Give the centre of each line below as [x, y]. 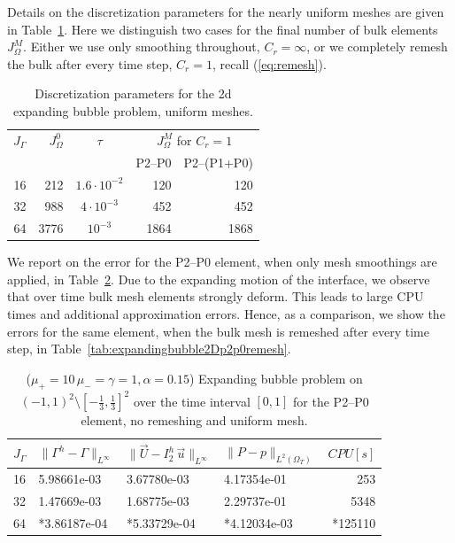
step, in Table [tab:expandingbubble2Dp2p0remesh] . [149, 349]
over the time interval [192, 401]
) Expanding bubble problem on [276, 378]
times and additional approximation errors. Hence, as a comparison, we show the [226, 314]
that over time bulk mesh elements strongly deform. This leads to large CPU [216, 296]
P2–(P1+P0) [218, 162]
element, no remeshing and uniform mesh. [194, 420]
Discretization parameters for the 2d [133, 93]
